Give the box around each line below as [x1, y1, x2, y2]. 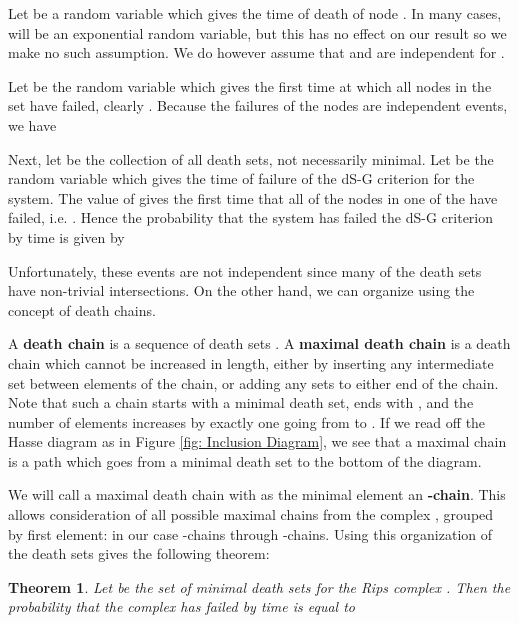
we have [8, 114, 57, 135]
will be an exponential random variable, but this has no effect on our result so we [8, 22, 507, 43]
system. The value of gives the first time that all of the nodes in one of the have [8, 187, 498, 208]
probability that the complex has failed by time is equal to [8, 596, 356, 617]
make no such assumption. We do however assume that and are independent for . [8, 42, 505, 63]
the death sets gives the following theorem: [8, 543, 270, 564]
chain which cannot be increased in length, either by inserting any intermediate [8, 352, 494, 373]
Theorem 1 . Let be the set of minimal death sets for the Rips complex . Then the [8, 576, 511, 597]
